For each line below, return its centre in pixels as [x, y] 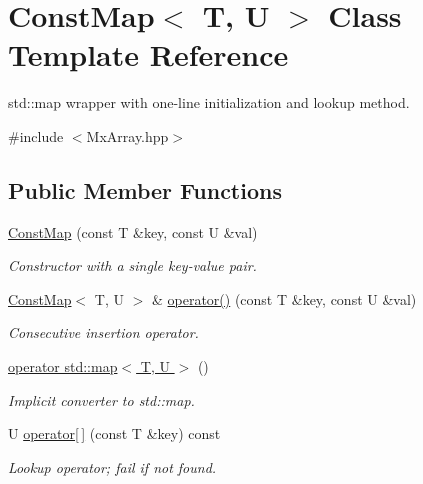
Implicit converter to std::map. [101, 399]
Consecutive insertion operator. [103, 332]
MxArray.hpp [127, 135]
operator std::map [63, 366]
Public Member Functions [145, 189]
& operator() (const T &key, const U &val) [284, 298]
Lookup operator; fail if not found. [112, 466]
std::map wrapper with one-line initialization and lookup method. [209, 102]
